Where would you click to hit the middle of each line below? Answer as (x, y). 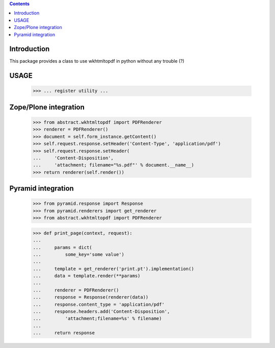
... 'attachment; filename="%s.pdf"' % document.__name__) (114, 165)
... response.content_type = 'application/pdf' (99, 304)
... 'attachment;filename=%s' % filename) (98, 319)
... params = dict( (63, 247)
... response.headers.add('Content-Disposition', (101, 312)
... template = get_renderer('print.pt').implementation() (114, 269)
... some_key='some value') (79, 254)
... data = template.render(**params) (87, 276)
